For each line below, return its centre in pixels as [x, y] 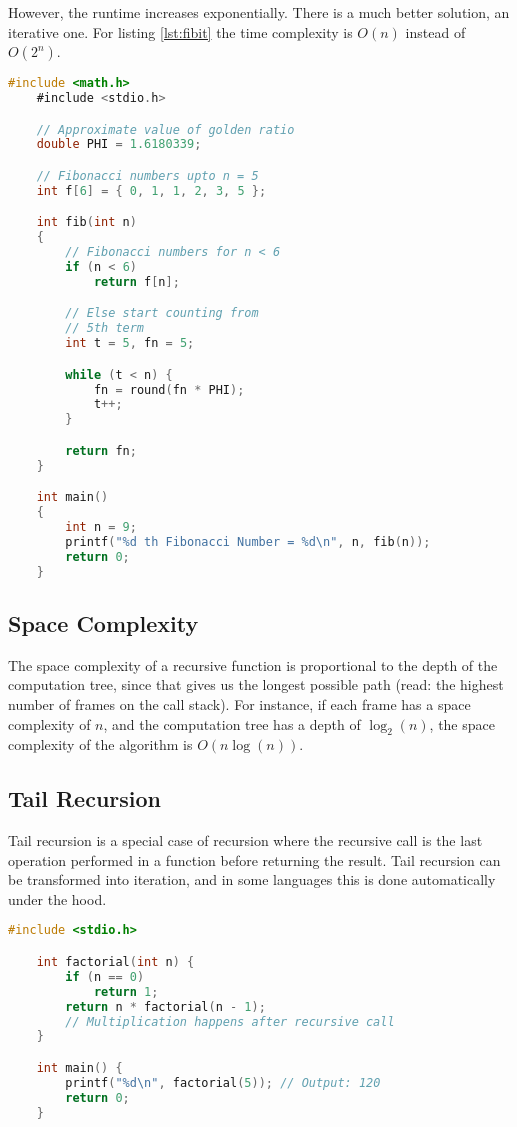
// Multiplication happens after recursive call [230, 1021]
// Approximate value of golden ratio [165, 129]
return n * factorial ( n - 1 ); [165, 1006]
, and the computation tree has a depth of [232, 723]
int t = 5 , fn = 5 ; [130, 343]
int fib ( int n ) [86, 222]
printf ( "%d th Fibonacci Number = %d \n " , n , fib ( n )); [248, 541]
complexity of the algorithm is [100, 744]
